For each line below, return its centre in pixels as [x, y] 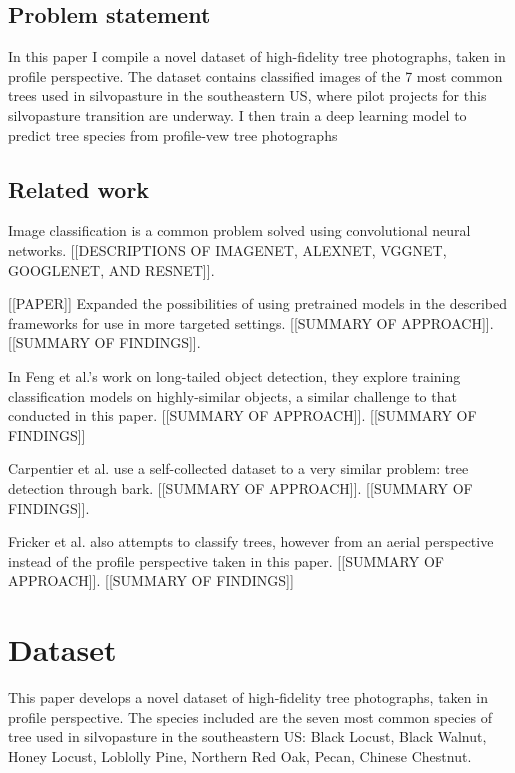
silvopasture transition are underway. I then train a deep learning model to [237, 114]
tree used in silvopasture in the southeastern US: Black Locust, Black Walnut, [247, 736]
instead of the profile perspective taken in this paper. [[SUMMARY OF [226, 560]
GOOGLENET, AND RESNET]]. [111, 269]
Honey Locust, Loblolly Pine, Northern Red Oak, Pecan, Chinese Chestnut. [240, 755]
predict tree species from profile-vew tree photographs [173, 134]
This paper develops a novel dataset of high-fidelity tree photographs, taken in [248, 697]
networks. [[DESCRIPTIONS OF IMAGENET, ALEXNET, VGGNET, [227, 249]
